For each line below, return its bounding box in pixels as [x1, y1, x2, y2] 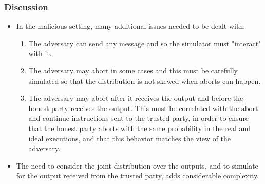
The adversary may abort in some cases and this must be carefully [28, 65, 238, 76]
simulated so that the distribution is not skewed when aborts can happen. [28, 75, 261, 86]
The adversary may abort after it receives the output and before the [28, 93, 243, 103]
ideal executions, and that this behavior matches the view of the [28, 133, 231, 143]
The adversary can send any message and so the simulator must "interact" [28, 38, 261, 48]
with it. [28, 48, 52, 59]
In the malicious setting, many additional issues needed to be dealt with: [16, 21, 245, 31]
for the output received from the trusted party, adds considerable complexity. [16, 170, 259, 181]
